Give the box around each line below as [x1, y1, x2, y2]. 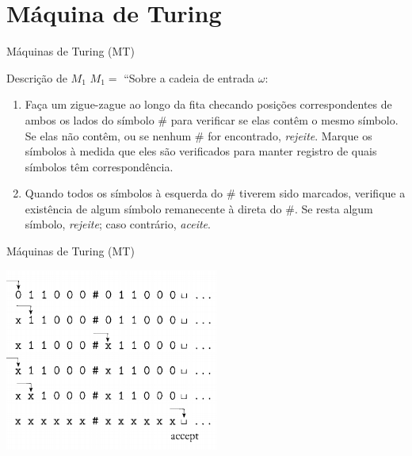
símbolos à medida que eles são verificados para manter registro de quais [25, 143, 377, 159]
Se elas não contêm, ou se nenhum [25, 127, 192, 144]
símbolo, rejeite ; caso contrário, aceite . [25, 216, 211, 232]
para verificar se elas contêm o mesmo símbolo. [170, 111, 399, 128]
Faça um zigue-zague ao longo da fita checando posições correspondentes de [25, 96, 392, 113]
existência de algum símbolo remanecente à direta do [25, 200, 282, 217]
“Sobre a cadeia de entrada [124, 69, 255, 86]
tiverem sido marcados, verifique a [239, 185, 406, 201]
